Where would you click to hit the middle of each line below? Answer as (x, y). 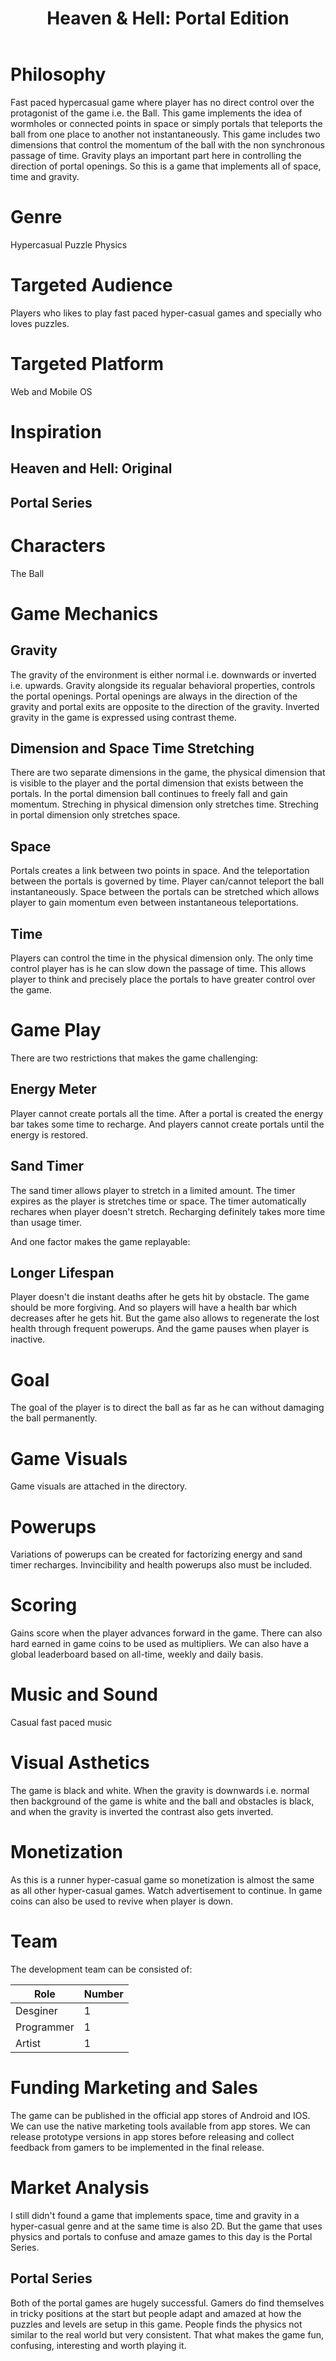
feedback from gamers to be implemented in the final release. (137, 2147)
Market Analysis (80, 2188)
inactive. (28, 1339)
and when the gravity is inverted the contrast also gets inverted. (142, 1812)
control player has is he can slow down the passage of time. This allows (158, 969)
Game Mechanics (84, 613)
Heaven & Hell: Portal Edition (168, 18)
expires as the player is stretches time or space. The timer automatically (158, 1201)
